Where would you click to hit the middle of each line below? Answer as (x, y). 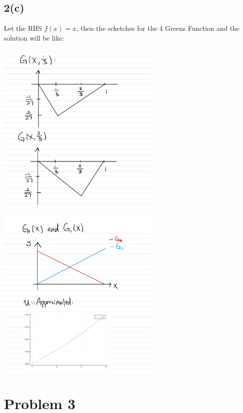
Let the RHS (23, 28)
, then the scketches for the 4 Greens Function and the (158, 28)
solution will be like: (34, 37)
